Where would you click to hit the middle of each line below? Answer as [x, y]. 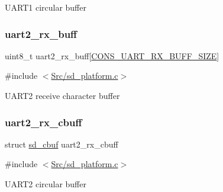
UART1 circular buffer [46, 7]
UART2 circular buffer [46, 184]
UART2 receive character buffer [62, 95]
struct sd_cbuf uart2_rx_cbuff [62, 144]
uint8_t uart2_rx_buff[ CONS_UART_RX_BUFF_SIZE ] [112, 55]
